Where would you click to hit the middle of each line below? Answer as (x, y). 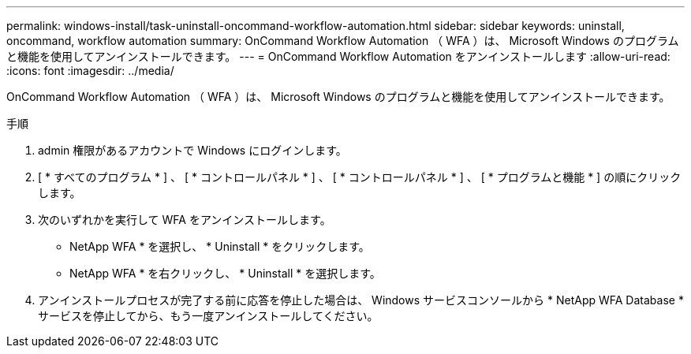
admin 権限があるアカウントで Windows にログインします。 (192, 150)
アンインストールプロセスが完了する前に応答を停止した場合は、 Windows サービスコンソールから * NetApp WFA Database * (361, 300)
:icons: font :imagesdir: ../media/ (90, 71)
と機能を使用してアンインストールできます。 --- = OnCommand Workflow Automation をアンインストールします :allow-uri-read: (338, 56)
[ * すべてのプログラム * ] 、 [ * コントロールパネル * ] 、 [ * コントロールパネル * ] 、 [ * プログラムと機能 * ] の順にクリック (360, 177)
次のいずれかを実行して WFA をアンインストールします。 (185, 220)
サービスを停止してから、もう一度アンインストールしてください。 (208, 316)
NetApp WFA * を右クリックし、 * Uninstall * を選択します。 (225, 273)
